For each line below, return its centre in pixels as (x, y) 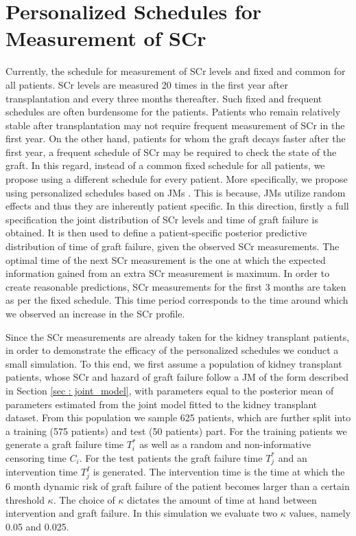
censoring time (36, 457)
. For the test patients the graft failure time (171, 457)
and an (293, 457)
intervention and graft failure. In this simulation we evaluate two (142, 513)
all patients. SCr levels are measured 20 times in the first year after (147, 84)
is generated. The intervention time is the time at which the (219, 472)
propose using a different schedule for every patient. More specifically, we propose (177, 179)
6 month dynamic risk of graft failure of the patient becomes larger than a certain (178, 486)
